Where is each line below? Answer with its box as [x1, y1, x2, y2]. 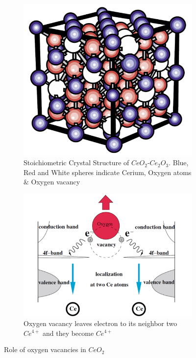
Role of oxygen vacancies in [4, 344, 86, 355]
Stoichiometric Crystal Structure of [24, 157, 129, 168]
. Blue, [169, 157, 189, 168]
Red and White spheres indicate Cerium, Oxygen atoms [24, 167, 192, 177]
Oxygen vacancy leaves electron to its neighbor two [24, 318, 177, 328]
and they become [42, 328, 94, 338]
